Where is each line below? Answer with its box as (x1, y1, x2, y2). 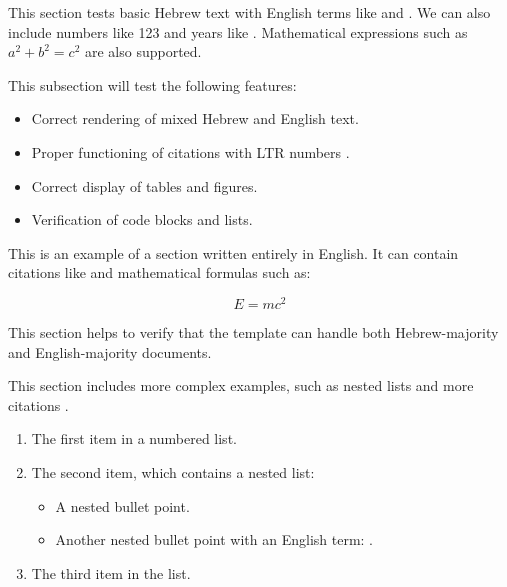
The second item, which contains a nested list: (31, 461, 315, 482)
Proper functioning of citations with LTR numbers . (31, 141, 350, 162)
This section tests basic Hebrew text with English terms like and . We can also (8, 2, 491, 22)
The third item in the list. (31, 562, 191, 583)
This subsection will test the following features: (8, 74, 297, 95)
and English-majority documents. (8, 341, 212, 362)
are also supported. (84, 41, 202, 62)
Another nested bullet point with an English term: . (55, 529, 374, 550)
